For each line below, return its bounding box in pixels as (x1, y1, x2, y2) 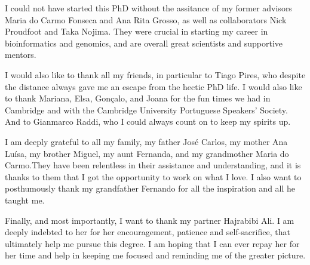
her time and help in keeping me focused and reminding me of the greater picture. (5, 249, 306, 261)
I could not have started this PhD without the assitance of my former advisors (5, 2, 292, 14)
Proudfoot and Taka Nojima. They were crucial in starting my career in (5, 25, 268, 38)
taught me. (5, 193, 45, 206)
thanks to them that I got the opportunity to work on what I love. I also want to (5, 170, 302, 183)
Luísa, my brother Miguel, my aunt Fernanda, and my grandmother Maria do (5, 147, 289, 159)
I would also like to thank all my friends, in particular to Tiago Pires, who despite (5, 68, 306, 81)
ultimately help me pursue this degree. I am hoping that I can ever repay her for (5, 237, 300, 249)
